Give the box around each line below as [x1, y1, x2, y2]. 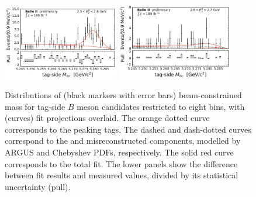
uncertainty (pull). [5, 180, 71, 192]
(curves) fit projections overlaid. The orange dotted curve [5, 112, 210, 124]
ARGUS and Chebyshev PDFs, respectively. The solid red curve [5, 146, 234, 158]
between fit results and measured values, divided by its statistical [5, 169, 238, 181]
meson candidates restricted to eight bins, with [77, 100, 245, 112]
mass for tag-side [5, 100, 65, 112]
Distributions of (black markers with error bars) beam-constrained [5, 89, 242, 101]
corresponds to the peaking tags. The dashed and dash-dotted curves [5, 123, 251, 135]
